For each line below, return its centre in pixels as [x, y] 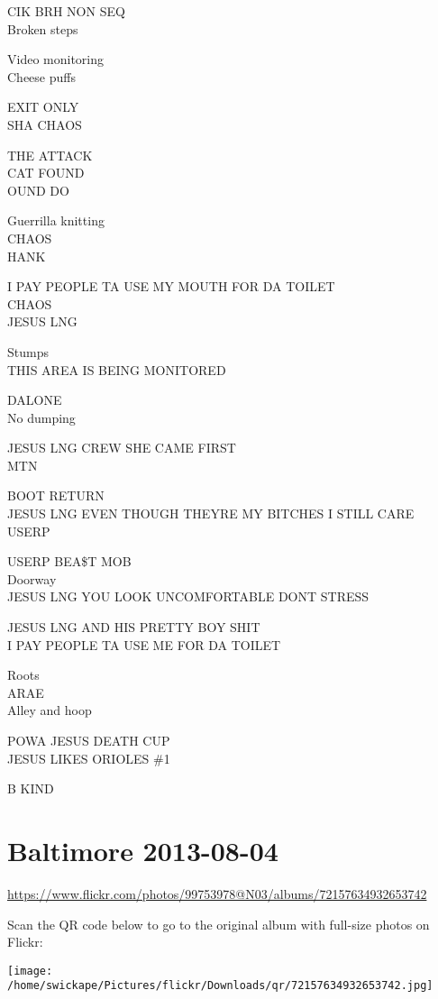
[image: [30, 971]
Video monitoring [56, 59]
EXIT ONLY [43, 107]
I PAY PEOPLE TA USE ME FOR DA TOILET [144, 644]
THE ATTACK [50, 155]
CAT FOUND [46, 173]
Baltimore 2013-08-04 [143, 850]
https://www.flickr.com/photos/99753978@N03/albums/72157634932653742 [217, 893]
